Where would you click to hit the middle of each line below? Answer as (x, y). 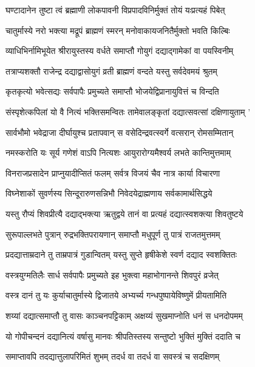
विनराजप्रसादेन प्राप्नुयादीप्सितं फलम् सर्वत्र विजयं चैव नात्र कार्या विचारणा (113, 173)
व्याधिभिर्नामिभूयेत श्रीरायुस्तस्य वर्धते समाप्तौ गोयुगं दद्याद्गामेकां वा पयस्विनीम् (120, 51)
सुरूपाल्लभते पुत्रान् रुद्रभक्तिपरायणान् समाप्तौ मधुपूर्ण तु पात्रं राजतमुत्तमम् (113, 234)
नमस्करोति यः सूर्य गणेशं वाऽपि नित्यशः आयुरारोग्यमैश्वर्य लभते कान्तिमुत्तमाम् (118, 153)
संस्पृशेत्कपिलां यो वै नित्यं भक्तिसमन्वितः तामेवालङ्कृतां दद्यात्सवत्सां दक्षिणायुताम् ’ (128, 111)
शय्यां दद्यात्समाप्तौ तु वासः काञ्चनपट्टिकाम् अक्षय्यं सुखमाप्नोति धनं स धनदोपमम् (124, 315)
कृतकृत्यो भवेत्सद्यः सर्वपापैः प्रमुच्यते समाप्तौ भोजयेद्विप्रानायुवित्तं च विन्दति (112, 91)
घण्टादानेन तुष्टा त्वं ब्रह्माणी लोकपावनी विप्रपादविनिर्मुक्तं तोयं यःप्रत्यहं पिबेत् (115, 10)
